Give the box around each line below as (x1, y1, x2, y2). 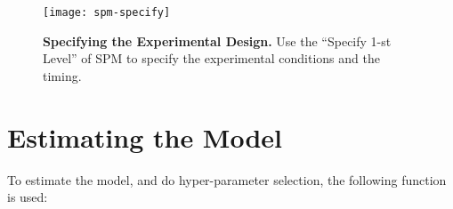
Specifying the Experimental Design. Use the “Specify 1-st (43, 31, 392, 50)
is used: (7, 188, 48, 206)
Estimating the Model (7, 118, 283, 155)
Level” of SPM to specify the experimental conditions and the (43, 49, 380, 68)
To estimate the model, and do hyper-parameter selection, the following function (7, 170, 447, 189)
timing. (43, 66, 82, 84)
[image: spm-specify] (43, 6, 171, 19)
